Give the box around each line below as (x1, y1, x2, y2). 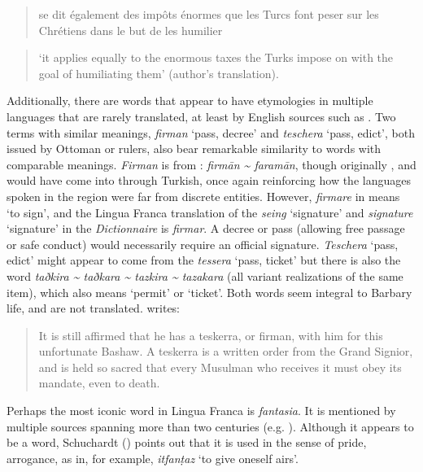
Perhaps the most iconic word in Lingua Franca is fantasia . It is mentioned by (7, 402, 396, 419)
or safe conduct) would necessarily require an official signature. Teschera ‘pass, (7, 235, 399, 252)
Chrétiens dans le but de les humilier (38, 21, 223, 38)
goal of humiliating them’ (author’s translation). (38, 64, 279, 81)
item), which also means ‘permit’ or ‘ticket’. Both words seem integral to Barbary (7, 283, 412, 300)
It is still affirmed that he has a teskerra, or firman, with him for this (38, 326, 383, 343)
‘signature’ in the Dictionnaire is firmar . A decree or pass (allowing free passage (7, 220, 405, 237)
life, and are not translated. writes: (7, 299, 181, 317)
